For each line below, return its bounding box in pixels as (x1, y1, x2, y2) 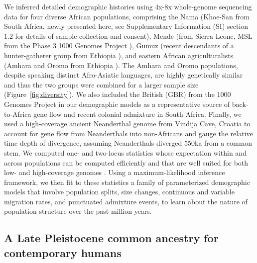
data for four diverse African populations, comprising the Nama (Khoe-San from (4, 11, 250, 21)
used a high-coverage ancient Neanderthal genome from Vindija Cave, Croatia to (4, 118, 251, 129)
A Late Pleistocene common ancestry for (4, 230, 219, 246)
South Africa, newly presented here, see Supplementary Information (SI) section (4, 21, 249, 31)
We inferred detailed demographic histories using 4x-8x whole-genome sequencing (4, 1, 252, 11)
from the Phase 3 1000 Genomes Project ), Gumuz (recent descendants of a (4, 40, 234, 51)
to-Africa (4, 108, 31, 119)
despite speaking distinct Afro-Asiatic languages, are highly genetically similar (4, 70, 243, 80)
